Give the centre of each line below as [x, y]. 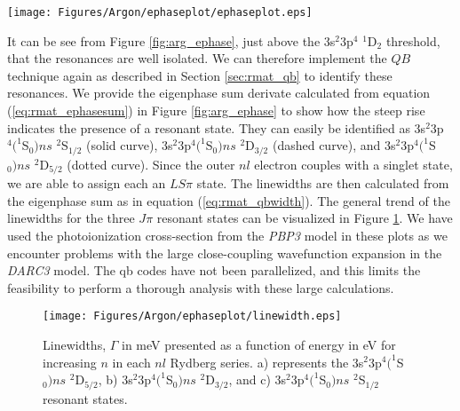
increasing [70, 362]
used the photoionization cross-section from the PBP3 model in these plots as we [227, 235]
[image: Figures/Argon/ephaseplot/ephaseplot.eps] [160, 12]
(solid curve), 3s [130, 145]
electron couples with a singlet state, [353, 164]
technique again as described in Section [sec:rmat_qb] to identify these [200, 75]
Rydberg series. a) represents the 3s [267, 362]
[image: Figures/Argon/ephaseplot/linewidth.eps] [192, 316]
